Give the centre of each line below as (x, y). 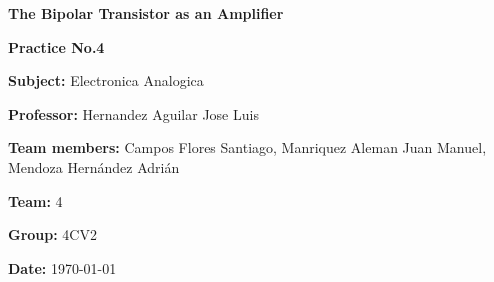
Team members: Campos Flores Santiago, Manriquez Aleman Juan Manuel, (247, 147)
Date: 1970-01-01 (62, 267)
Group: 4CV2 (52, 234)
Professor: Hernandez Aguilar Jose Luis (133, 113)
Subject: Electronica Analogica (106, 80)
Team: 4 (35, 200)
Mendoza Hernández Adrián (94, 166)
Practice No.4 (56, 46)
